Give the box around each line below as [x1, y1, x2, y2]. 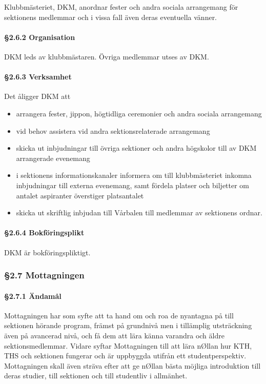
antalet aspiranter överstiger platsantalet [16, 190, 144, 200]
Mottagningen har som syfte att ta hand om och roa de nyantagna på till [4, 310, 234, 320]
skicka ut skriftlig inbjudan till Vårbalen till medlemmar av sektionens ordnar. [16, 207, 262, 218]
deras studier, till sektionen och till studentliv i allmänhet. [4, 370, 188, 381]
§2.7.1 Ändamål [4, 290, 62, 301]
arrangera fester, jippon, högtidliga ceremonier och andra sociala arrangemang [16, 108, 262, 118]
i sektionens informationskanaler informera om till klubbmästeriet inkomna [16, 170, 252, 180]
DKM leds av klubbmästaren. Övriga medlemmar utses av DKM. [4, 51, 209, 62]
